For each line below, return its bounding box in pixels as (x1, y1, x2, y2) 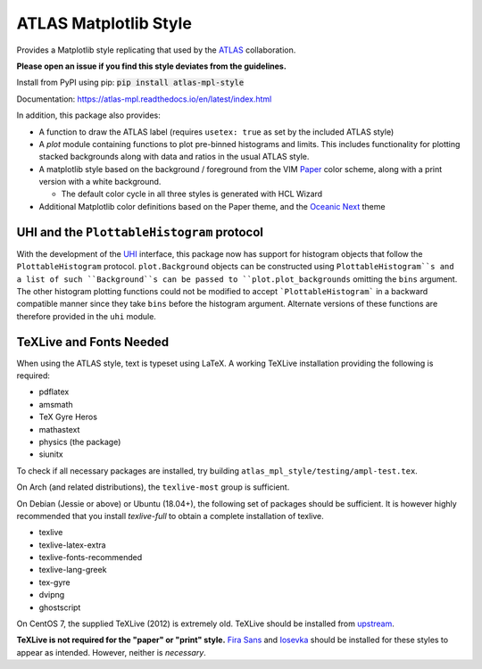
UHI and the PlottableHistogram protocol (16, 224, 263, 240)
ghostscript (38, 602, 81, 613)
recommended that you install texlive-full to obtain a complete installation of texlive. (16, 510, 325, 521)
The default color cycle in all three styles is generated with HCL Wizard (61, 188, 323, 200)
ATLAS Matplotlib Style (16, 13, 192, 33)
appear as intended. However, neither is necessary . (16, 647, 207, 657)
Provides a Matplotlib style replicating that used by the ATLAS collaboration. (16, 45, 296, 55)
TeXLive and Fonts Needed (16, 334, 170, 350)
